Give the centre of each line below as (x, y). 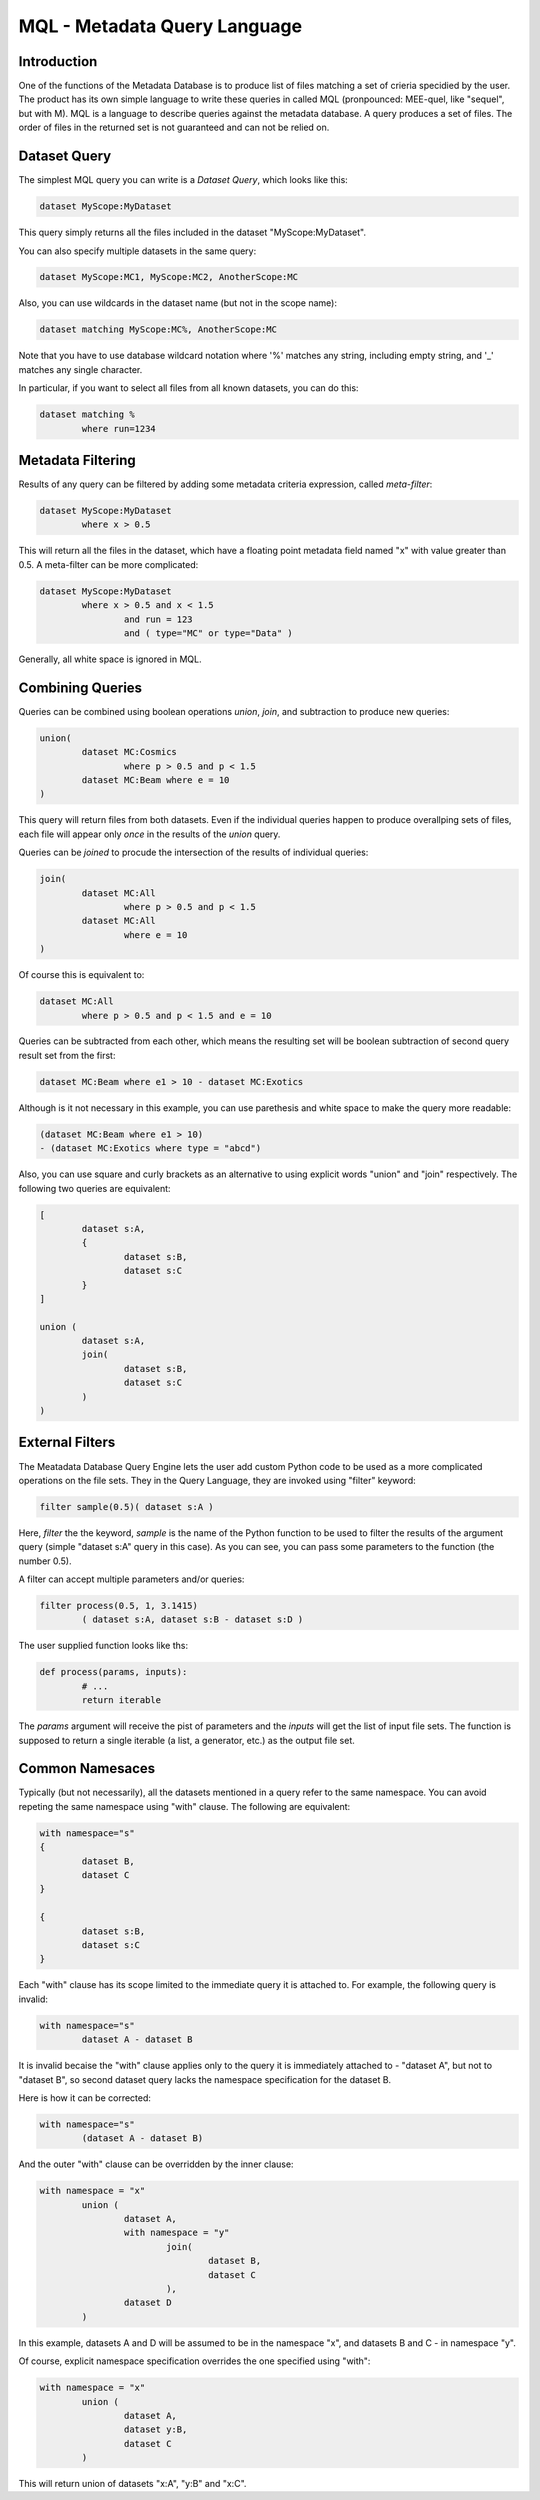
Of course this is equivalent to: (81, 975)
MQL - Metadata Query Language (160, 26)
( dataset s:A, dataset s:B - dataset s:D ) (192, 1619)
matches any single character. (80, 369)
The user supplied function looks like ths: (103, 1646)
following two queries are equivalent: (94, 1188)
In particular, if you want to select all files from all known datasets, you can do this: (188, 388)
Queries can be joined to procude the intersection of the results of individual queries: (193, 852)
